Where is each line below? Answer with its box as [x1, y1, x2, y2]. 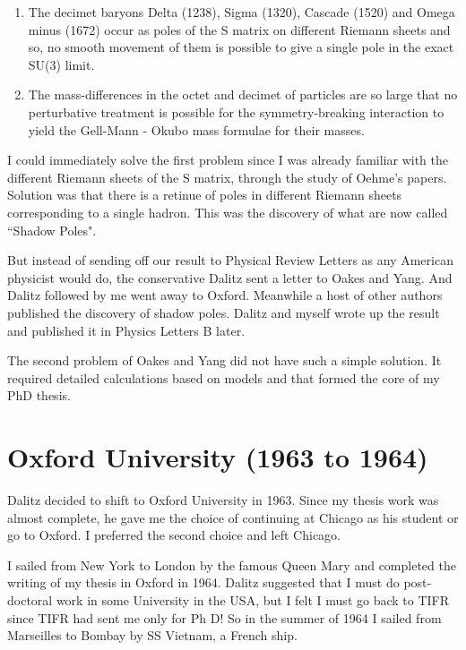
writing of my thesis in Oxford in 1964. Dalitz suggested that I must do [7, 573, 400, 592]
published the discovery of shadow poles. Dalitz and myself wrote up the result [7, 303, 440, 321]
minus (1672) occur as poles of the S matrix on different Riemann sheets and [28, 20, 451, 38]
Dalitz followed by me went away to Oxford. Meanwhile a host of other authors [7, 286, 443, 304]
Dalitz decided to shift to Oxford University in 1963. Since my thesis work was [7, 491, 439, 509]
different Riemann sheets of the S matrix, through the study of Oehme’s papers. [7, 167, 447, 186]
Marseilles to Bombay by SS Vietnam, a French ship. [7, 626, 298, 645]
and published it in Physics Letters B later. [7, 321, 246, 339]
